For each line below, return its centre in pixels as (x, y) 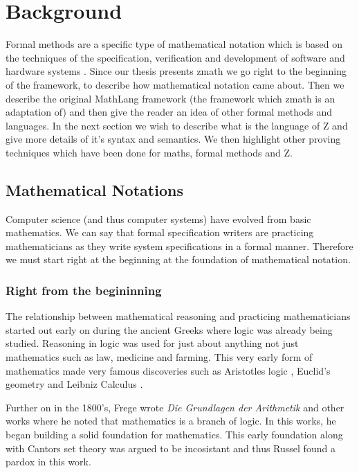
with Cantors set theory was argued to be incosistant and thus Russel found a (171, 448)
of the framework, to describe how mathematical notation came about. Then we (175, 84)
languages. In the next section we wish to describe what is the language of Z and (177, 125)
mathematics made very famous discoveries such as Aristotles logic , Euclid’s (168, 370)
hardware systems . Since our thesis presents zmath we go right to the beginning (176, 71)
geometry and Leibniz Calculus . (74, 384)
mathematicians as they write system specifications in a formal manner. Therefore (179, 246)
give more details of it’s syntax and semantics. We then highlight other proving (173, 139)
